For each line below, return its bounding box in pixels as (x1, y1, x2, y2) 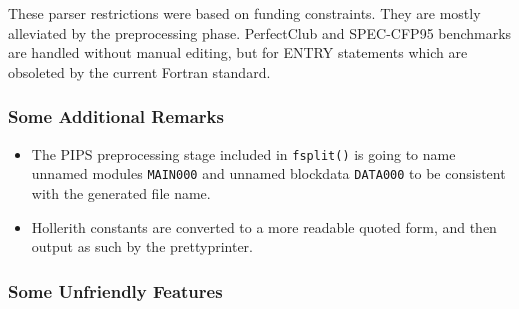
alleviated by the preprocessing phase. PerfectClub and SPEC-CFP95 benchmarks (8, 22, 512, 43)
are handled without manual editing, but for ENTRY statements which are (8, 42, 468, 63)
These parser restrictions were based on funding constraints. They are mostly (8, 3, 481, 23)
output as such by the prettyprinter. (31, 236, 253, 257)
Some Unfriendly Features (8, 278, 223, 303)
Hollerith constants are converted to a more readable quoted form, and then (31, 216, 497, 237)
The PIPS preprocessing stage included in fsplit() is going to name (31, 143, 456, 164)
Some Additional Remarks (8, 104, 224, 129)
